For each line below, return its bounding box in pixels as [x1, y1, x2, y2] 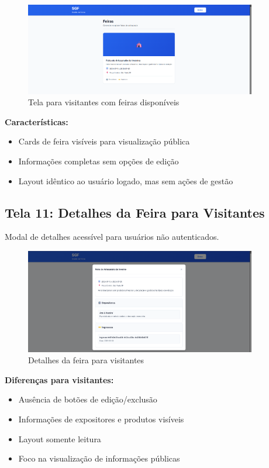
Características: [5, 115, 68, 128]
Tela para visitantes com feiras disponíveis [28, 96, 180, 108]
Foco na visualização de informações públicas [18, 452, 180, 464]
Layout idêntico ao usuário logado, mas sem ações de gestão [18, 174, 233, 187]
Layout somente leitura [18, 432, 101, 445]
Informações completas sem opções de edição [18, 154, 179, 167]
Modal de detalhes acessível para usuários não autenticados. [5, 230, 219, 243]
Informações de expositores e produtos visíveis [18, 413, 184, 425]
